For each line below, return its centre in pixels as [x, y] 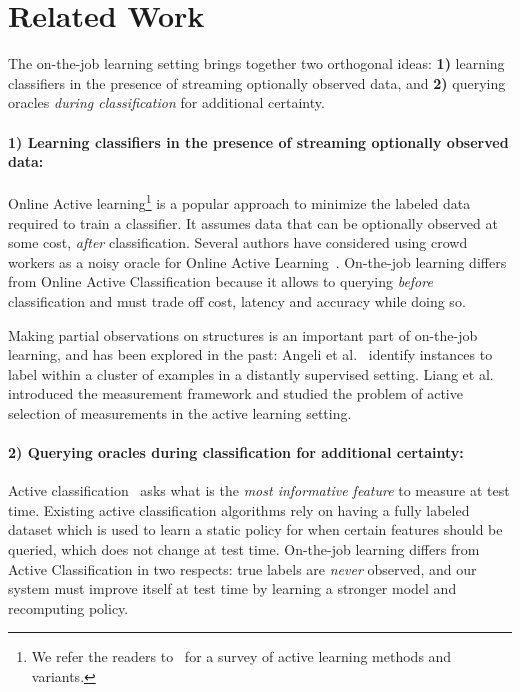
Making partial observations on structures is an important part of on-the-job [243, 334]
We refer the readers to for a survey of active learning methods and [241, 656]
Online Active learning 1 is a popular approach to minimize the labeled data [239, 201]
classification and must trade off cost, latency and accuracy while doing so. [237, 300]
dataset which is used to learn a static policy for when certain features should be [255, 529]
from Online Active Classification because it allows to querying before [220, 281]
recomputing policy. [68, 607]
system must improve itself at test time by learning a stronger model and [232, 588]
